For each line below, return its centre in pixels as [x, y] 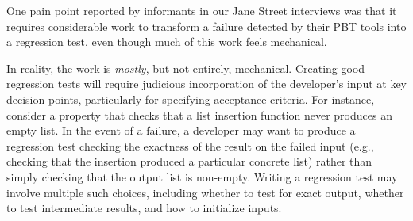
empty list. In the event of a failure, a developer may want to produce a [181, 130]
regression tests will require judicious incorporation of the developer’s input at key [206, 84]
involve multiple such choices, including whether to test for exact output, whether [205, 192]
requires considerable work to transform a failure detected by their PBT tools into [206, 26]
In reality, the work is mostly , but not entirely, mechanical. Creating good [186, 68]
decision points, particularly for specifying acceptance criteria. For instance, [191, 99]
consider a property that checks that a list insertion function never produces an [199, 114]
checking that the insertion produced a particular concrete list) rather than [189, 161]
